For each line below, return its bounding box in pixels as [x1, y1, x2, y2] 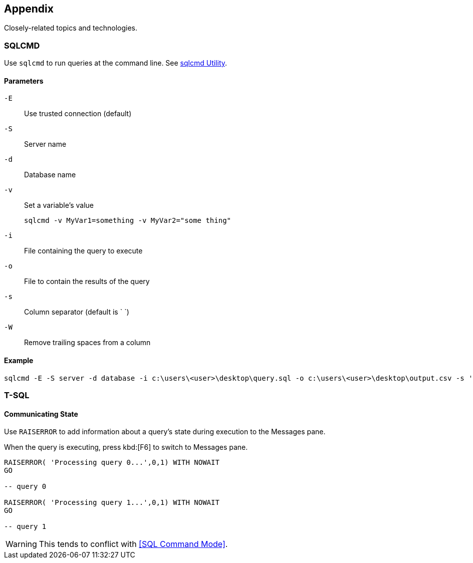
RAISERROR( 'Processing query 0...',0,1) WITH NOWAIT [4, 458, 219, 467]
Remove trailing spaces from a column [24, 338, 151, 347]
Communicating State [4, 409, 78, 418]
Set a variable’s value [24, 201, 94, 210]
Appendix [4, 3, 54, 15]
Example [4, 356, 34, 365]
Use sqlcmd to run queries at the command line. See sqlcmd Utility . [4, 59, 227, 68]
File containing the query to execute [24, 246, 143, 255]
